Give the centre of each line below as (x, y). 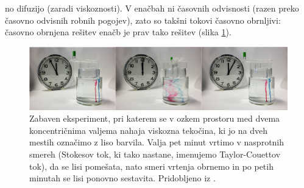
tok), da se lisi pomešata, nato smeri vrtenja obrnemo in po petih (151, 166)
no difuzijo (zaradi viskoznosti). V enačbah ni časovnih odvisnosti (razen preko (152, 8)
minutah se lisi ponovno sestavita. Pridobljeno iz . (122, 178)
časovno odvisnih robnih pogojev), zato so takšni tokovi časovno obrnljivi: (143, 20)
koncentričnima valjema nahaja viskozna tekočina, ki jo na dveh (148, 130)
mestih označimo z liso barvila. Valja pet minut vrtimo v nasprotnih (157, 142)
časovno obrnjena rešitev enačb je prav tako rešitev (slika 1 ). (118, 32)
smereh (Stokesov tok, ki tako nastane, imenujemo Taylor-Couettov (155, 154)
